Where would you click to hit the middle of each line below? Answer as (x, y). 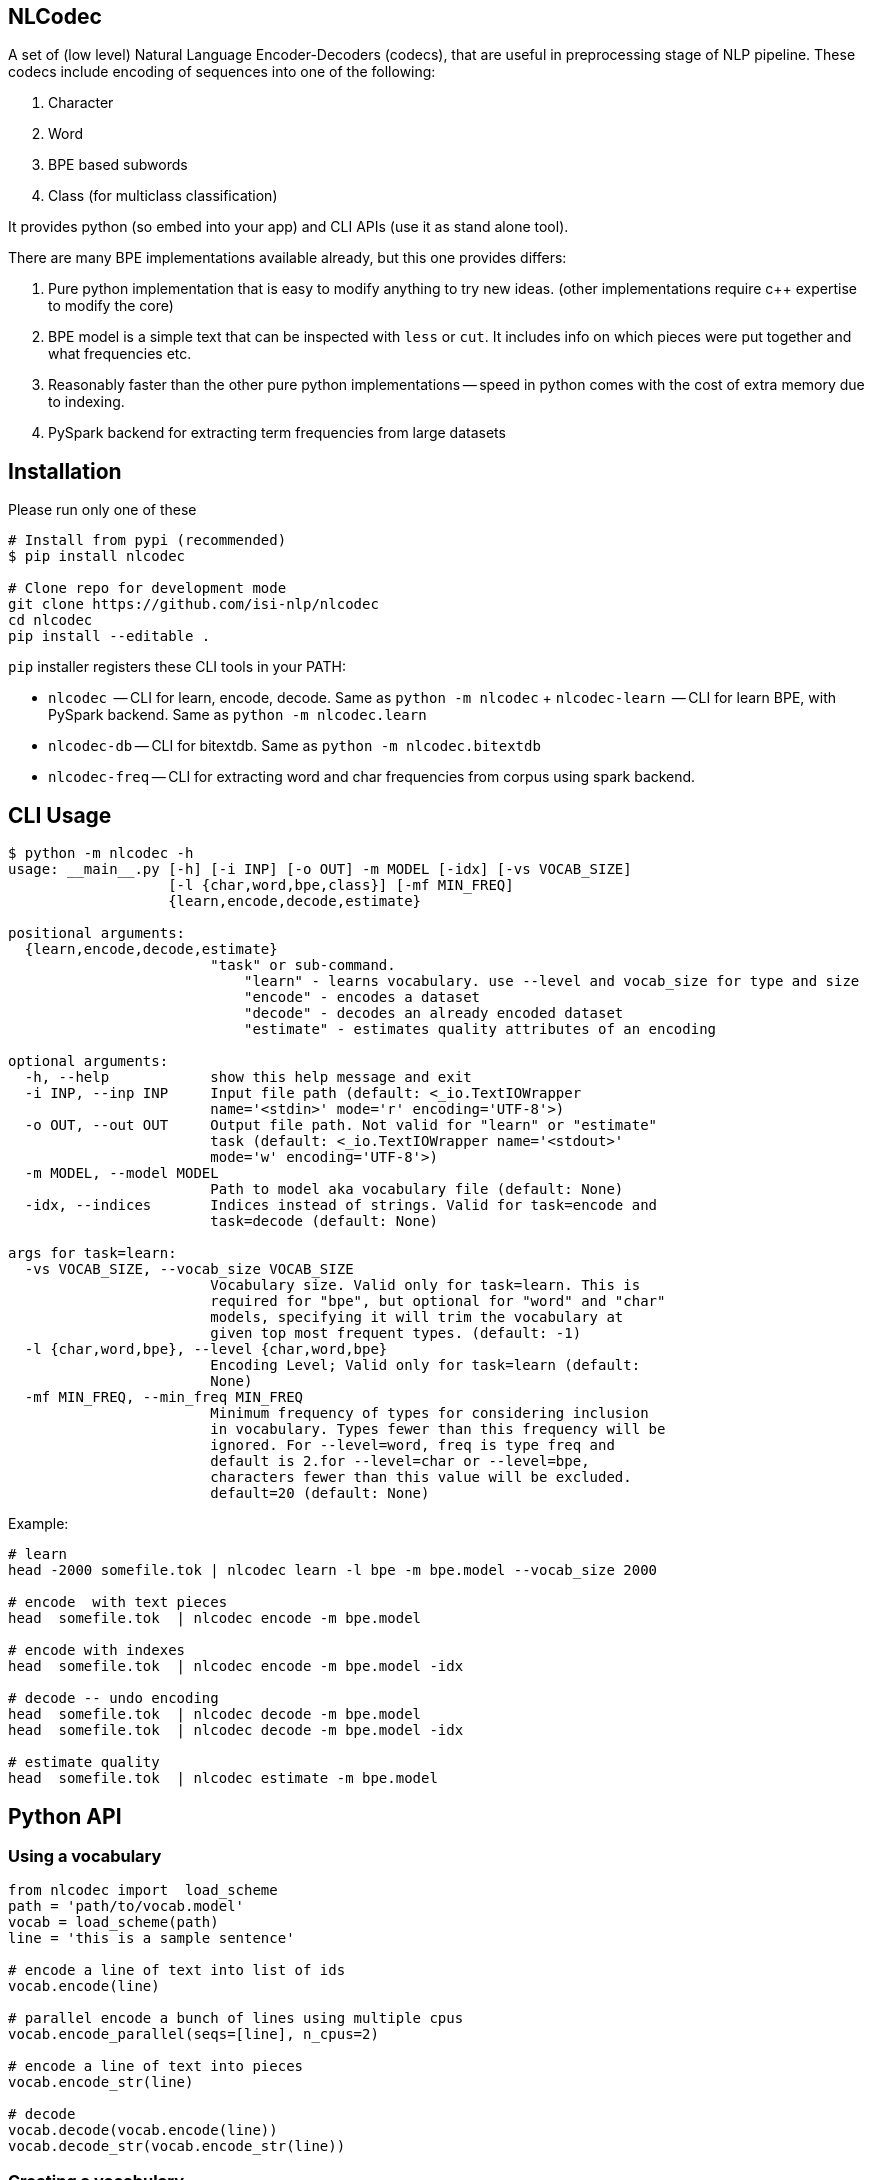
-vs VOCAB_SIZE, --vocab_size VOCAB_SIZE (189, 1269)
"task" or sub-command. (303, 965)
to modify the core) (111, 306)
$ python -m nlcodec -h (101, 853)
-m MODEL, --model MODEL (121, 1173)
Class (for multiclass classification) (163, 196)
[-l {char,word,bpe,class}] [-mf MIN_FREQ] (341, 885)
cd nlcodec (50, 620)
